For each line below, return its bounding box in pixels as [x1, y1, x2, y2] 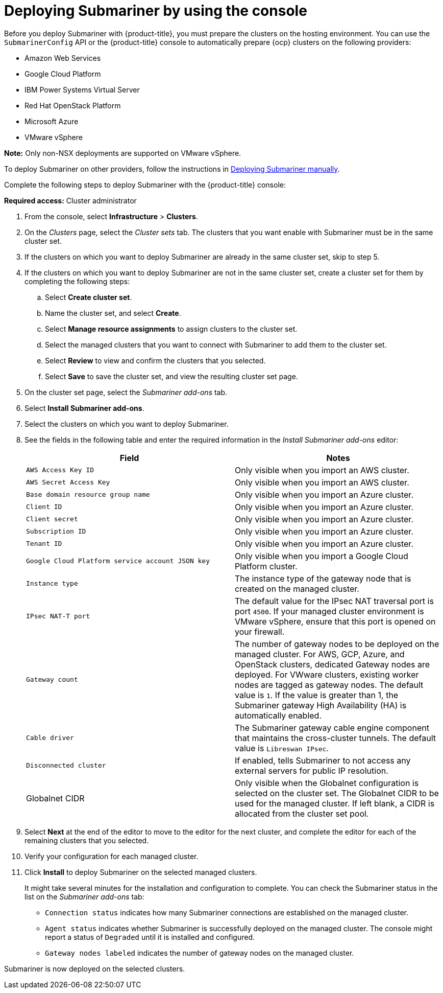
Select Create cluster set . [45, 292, 132, 302]
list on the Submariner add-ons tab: [24, 892, 144, 901]
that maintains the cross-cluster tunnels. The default [235, 732, 436, 743]
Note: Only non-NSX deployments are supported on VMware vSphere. [4, 148, 241, 157]
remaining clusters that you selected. [24, 836, 149, 845]
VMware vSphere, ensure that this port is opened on [235, 616, 436, 627]
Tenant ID [26, 540, 62, 548]
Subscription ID [26, 527, 86, 536]
